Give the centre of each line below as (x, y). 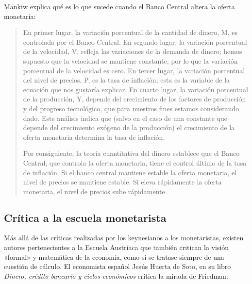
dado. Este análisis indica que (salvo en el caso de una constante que (125, 118)
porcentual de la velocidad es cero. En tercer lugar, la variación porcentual (134, 70)
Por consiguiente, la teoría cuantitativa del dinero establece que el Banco (131, 153)
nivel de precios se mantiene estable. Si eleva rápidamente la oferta (122, 182)
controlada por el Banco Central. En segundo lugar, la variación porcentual (135, 42)
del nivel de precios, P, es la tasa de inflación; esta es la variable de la (126, 80)
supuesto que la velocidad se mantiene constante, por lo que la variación (130, 60)
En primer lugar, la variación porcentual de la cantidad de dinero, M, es (130, 32)
